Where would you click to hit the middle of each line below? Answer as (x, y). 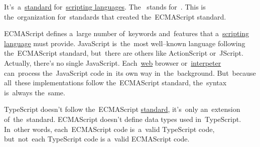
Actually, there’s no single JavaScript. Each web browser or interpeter (113, 62)
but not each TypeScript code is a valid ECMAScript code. (97, 139)
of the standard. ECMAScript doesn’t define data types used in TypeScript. (123, 119)
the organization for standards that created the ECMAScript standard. (115, 16)
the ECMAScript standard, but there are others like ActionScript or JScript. (124, 53)
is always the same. (35, 92)
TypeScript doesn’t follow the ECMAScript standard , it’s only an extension (122, 109)
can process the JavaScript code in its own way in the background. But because (130, 72)
